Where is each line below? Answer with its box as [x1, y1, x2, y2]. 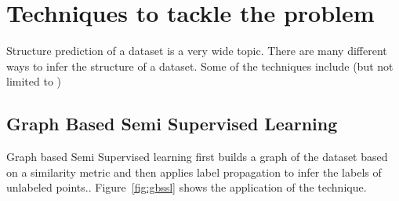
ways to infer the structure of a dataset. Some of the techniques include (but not [6, 57, 394, 74]
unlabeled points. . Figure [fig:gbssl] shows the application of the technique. [6, 179, 367, 196]
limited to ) [6, 73, 61, 90]
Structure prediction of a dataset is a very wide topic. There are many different [6, 42, 387, 59]
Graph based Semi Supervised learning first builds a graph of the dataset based [6, 148, 388, 165]
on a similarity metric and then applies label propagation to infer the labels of [6, 163, 382, 180]
